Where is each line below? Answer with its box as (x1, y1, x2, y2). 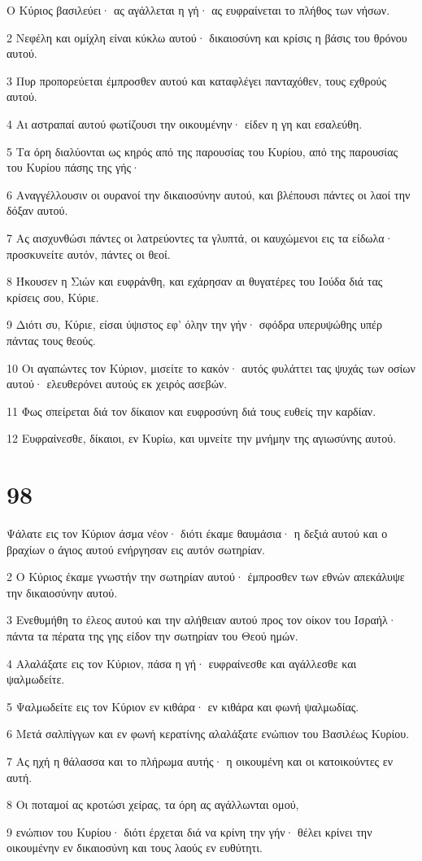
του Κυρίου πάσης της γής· (7, 159, 140, 176)
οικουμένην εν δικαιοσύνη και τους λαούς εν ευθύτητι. (7, 839, 263, 856)
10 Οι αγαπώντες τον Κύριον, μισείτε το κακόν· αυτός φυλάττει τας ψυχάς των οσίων (7, 359, 415, 376)
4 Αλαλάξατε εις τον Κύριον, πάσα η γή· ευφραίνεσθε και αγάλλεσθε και (7, 654, 357, 671)
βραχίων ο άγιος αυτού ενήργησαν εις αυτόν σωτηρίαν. (7, 540, 265, 557)
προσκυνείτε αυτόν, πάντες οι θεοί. (7, 245, 171, 262)
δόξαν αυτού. (7, 202, 68, 219)
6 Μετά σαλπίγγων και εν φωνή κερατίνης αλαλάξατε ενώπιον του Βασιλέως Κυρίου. (7, 725, 410, 742)
